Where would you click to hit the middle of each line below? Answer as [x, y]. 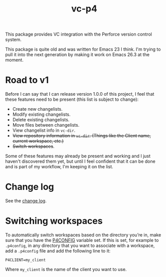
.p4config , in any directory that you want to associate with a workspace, [80, 245]
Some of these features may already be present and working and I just [78, 156]
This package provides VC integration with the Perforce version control [78, 34]
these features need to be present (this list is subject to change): [72, 99]
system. [13, 40]
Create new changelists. [37, 109]
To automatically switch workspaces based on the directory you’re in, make [83, 235]
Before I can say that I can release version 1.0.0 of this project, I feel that [80, 94]
